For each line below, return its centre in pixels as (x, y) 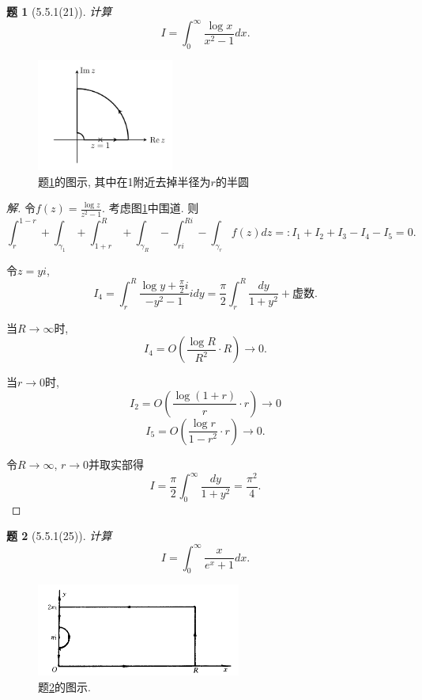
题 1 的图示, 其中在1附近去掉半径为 (124, 181)
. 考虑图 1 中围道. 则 (151, 208)
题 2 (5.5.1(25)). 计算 (59, 536)
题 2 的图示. (64, 686)
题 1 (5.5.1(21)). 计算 (59, 11)
